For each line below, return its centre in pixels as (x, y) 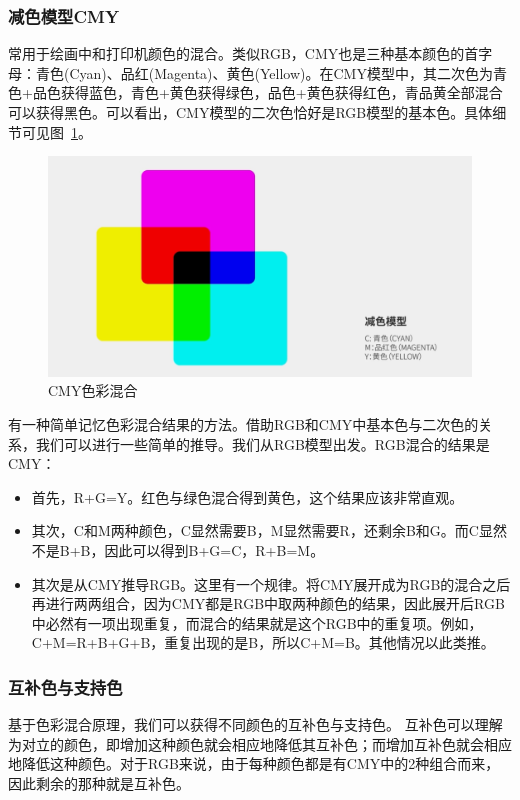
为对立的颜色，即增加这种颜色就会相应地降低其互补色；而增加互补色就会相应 (260, 743)
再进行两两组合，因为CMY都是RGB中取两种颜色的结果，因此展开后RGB (268, 603)
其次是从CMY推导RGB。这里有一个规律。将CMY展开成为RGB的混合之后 (271, 583)
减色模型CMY (64, 15)
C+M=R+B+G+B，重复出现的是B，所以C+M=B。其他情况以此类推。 (263, 642)
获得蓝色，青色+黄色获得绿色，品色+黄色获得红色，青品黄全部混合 (281, 92)
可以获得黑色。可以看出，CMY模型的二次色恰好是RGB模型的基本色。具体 (250, 112)
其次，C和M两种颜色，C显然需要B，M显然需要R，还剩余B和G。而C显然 (269, 530)
